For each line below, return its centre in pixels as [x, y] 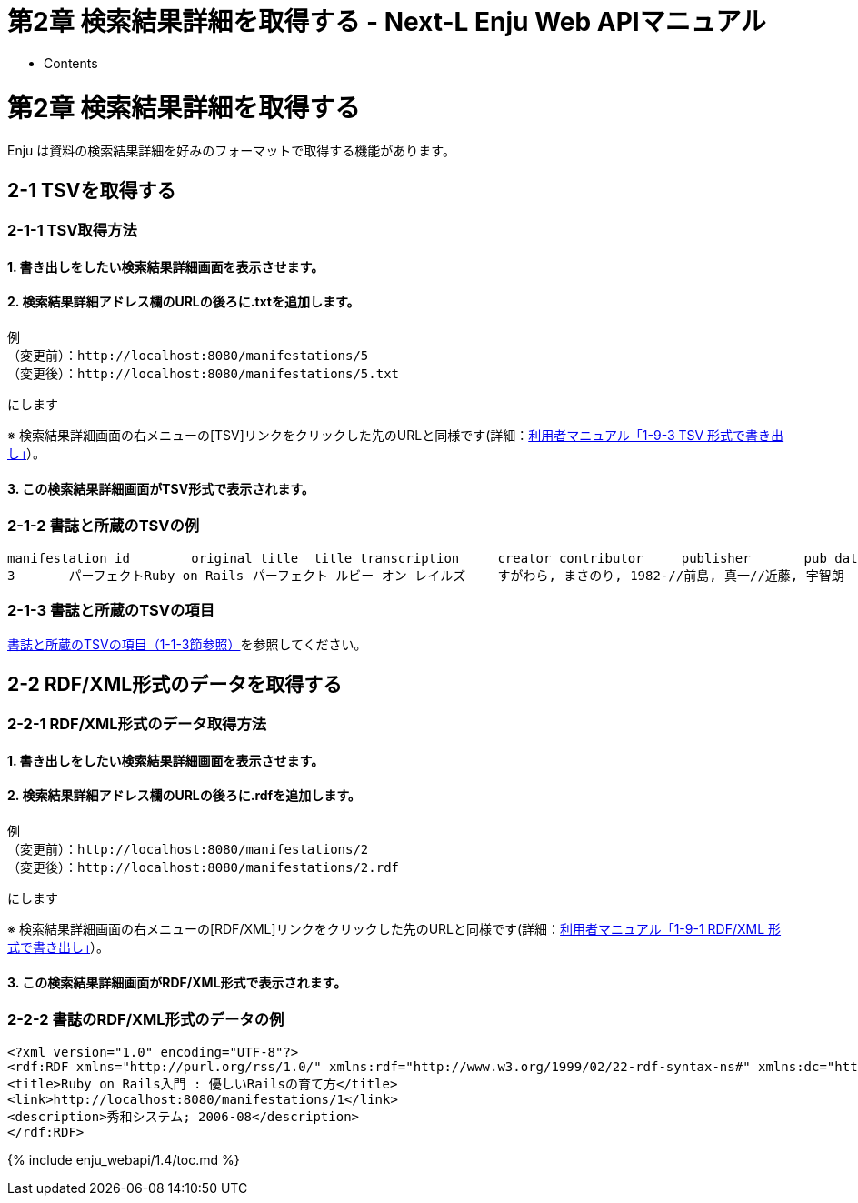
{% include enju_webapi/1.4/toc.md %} [124, 1159]
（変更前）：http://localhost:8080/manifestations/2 [188, 849]
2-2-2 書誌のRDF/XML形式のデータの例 [146, 1020]
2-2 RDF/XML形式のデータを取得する [175, 684]
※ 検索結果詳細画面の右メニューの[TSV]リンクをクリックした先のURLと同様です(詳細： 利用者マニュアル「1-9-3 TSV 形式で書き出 [396, 435]
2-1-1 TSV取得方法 [72, 231]
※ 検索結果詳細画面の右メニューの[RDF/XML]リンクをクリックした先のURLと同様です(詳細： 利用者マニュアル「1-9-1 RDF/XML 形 [394, 928]
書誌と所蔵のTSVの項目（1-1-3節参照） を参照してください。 [187, 645]
